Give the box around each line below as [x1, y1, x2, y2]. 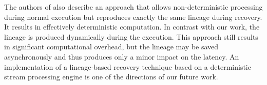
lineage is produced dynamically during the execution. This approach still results [4, 31, 258, 42]
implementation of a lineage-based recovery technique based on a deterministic [4, 61, 251, 72]
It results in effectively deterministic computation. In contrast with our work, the [4, 21, 260, 32]
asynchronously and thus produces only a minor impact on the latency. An [4, 51, 239, 62]
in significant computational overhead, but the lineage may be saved [4, 41, 219, 52]
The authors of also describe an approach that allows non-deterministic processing [4, 2, 263, 12]
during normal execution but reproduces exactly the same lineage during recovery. [4, 11, 262, 22]
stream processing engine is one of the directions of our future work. [4, 71, 218, 82]
